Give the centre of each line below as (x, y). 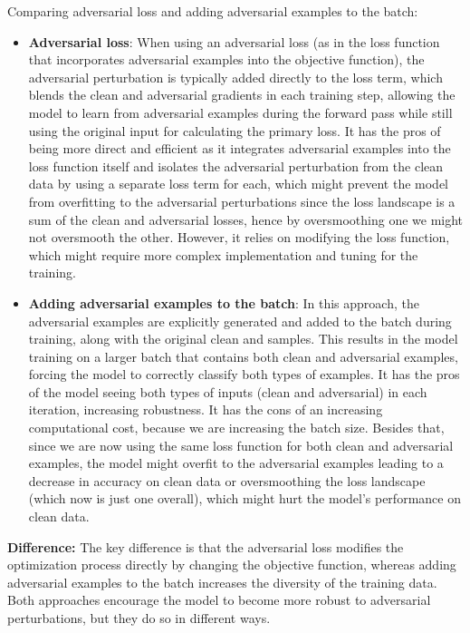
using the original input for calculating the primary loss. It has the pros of (235, 130)
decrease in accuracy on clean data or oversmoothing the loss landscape (227, 480)
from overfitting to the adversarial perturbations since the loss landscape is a (242, 201)
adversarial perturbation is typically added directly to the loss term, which (235, 77)
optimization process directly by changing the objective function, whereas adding (232, 565)
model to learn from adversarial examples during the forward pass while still (240, 112)
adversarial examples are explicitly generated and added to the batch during (240, 321)
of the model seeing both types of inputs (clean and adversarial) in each (228, 391)
